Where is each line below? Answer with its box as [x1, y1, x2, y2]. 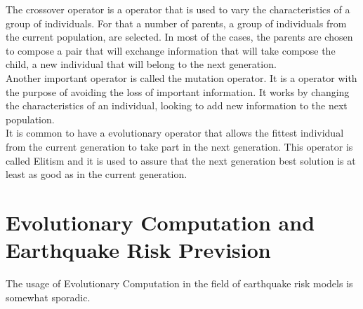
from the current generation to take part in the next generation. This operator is [6, 139, 353, 153]
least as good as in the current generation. [6, 167, 187, 181]
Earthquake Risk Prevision [6, 235, 271, 264]
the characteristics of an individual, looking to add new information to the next [6, 98, 348, 113]
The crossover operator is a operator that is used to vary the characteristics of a [6, 2, 350, 16]
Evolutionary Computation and [6, 207, 315, 236]
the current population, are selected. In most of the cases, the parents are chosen [6, 29, 353, 44]
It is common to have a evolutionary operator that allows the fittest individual [6, 125, 344, 140]
